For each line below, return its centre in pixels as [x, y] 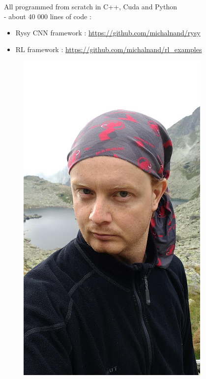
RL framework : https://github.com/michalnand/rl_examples [109, 49]
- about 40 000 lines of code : [48, 16]
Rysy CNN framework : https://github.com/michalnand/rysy [108, 33]
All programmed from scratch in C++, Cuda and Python [91, 6]
